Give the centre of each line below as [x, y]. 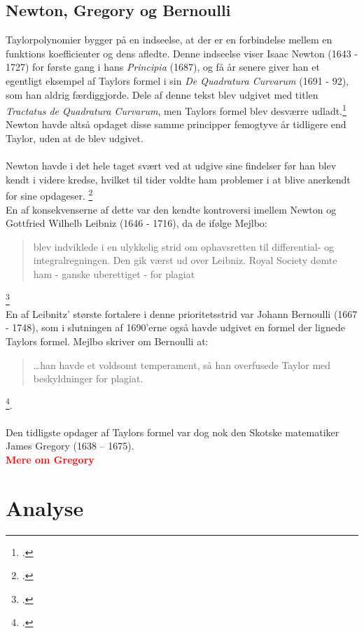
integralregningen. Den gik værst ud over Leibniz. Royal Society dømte [185, 260]
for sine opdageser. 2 [49, 195]
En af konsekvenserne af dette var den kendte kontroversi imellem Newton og [171, 209]
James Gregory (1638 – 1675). [70, 446]
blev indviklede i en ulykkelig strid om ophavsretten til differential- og [184, 246]
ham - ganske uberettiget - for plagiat [114, 274]
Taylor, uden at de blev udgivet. [75, 138]
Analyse [45, 507]
